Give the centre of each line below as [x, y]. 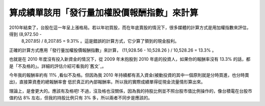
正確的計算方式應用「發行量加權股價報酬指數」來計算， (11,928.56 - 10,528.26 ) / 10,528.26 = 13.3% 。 [113, 50]
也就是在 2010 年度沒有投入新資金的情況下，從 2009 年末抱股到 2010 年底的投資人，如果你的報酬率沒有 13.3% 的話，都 [130, 59]
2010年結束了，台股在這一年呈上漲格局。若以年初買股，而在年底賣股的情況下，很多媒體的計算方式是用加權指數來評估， [130, 27]
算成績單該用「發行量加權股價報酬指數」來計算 [104, 13]
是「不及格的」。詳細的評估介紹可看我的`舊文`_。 [58, 66]
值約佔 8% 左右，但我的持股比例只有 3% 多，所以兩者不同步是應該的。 [81, 98]
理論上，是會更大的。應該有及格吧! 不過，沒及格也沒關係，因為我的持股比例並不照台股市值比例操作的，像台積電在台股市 [131, 91]
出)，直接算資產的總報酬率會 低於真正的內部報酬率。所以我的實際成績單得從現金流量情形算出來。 [107, 82]
